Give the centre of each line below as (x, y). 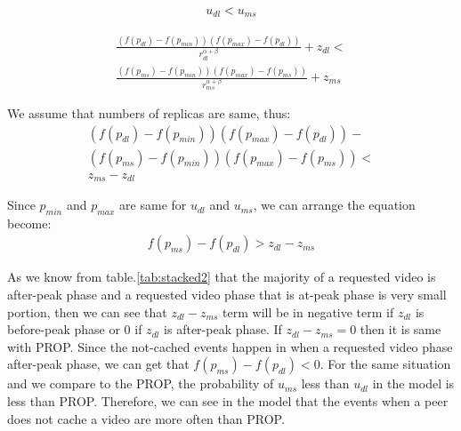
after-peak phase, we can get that (98, 364)
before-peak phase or (64, 329)
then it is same (400, 329)
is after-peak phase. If (223, 329)
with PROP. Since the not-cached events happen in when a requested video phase (230, 346)
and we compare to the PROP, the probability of (141, 383)
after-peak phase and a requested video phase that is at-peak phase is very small (227, 295)
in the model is (413, 383)
